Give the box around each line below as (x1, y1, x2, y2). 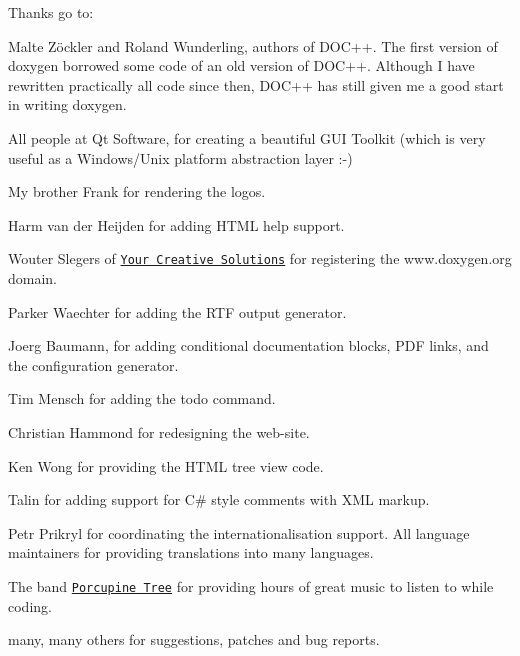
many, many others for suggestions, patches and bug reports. (8, 629, 380, 650)
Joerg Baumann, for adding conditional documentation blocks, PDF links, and (8, 335, 489, 356)
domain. (8, 268, 58, 288)
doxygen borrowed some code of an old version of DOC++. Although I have (8, 55, 475, 76)
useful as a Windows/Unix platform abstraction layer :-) (8, 147, 353, 168)
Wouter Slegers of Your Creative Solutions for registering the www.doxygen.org (8, 248, 512, 269)
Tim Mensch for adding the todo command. (8, 388, 276, 409)
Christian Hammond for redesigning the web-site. (8, 421, 310, 442)
